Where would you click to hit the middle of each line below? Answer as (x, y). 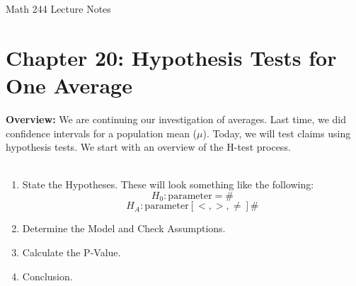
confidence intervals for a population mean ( (102, 133)
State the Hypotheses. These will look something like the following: (168, 184)
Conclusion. (47, 276)
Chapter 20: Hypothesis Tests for (171, 57)
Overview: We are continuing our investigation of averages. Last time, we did (176, 119)
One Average (69, 85)
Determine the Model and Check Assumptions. (124, 228)
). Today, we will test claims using (277, 133)
